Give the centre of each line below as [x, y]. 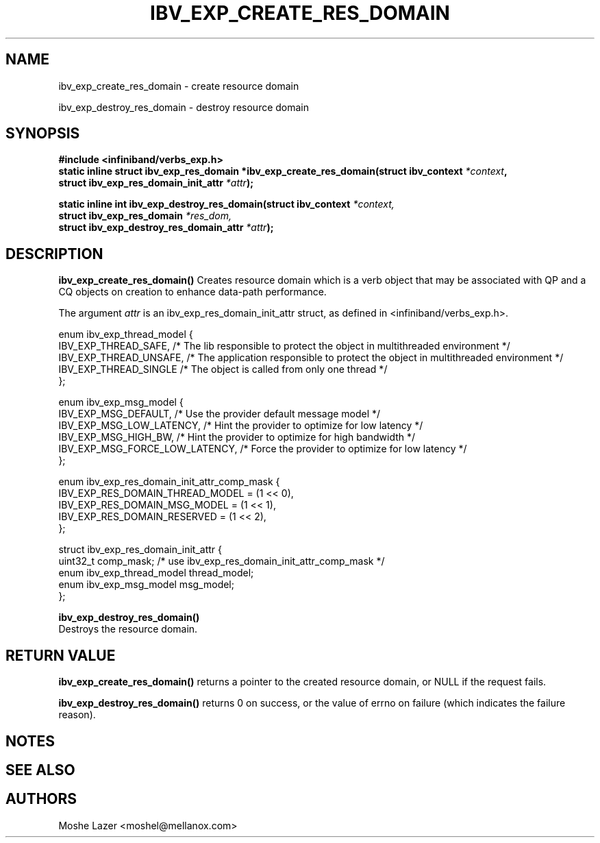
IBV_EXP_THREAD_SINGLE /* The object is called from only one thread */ [223, 369]
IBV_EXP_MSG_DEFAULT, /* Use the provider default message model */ [220, 414]
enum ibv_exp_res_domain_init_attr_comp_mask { [169, 482]
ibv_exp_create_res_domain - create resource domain [179, 86]
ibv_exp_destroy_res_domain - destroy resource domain [184, 107]
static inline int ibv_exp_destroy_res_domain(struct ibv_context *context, [226, 204]
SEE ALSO [40, 770]
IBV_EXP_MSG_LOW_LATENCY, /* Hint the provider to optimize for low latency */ [241, 426]
